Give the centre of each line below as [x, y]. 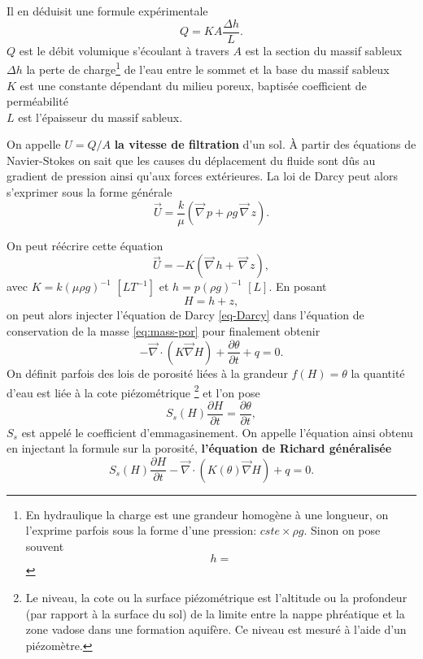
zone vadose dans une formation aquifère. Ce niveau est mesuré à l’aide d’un [216, 629]
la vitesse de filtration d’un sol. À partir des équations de [265, 144]
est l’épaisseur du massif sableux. [100, 117]
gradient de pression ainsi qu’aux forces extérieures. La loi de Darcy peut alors [203, 176]
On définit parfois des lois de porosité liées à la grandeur [147, 373]
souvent [45, 546]
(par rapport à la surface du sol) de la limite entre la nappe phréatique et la [215, 613]
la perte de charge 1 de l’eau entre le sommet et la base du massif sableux [208, 68]
